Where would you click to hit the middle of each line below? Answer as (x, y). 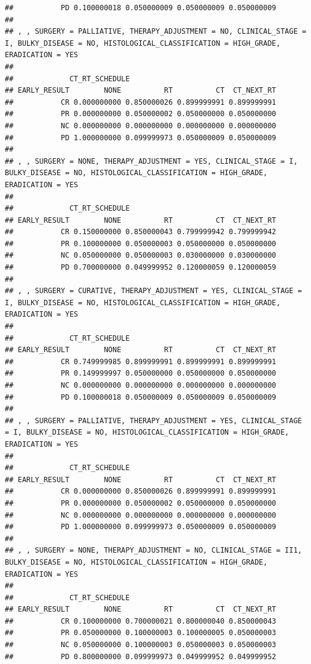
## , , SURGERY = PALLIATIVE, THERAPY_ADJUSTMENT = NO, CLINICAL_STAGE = (156, 32)
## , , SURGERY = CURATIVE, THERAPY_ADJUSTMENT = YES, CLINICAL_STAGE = (153, 291)
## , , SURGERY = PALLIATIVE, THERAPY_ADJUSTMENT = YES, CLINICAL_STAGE (153, 420)
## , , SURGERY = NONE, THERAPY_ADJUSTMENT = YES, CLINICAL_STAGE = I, (151, 161)
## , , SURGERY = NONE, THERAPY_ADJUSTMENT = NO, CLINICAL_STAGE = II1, (153, 551)
